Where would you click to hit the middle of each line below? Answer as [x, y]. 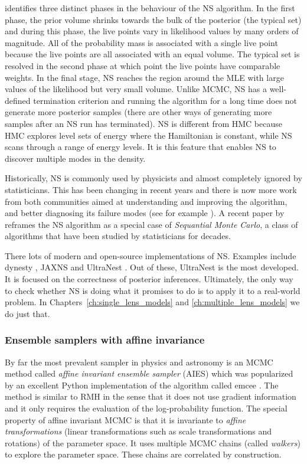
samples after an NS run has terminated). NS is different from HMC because [143, 123]
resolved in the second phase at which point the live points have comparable [143, 65]
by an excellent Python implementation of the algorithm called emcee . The [142, 385]
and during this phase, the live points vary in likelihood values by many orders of [152, 31]
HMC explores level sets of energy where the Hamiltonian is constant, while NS [148, 135]
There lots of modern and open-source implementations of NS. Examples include [151, 255]
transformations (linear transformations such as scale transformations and [138, 431]
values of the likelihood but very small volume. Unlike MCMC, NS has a [136, 89]
